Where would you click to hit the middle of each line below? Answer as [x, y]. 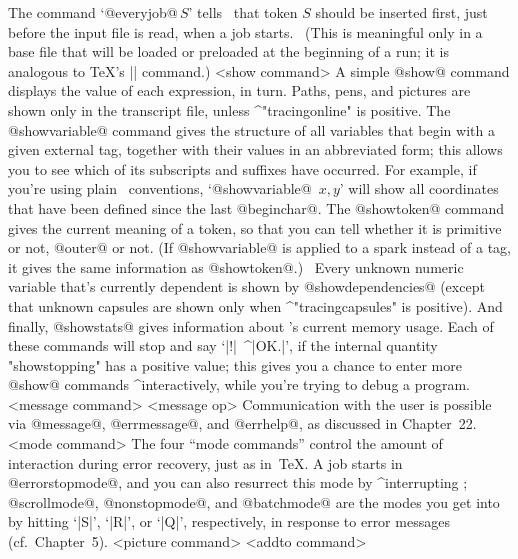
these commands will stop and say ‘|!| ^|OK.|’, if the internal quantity [223, 345]
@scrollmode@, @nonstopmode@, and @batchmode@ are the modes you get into [254, 501]
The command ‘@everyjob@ [93, 12]
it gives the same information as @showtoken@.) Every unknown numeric [236, 266]
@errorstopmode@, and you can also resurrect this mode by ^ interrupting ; [238, 482]
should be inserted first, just [401, 12]
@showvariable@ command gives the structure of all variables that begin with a [251, 129]
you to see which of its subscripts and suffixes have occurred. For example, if [242, 168]
